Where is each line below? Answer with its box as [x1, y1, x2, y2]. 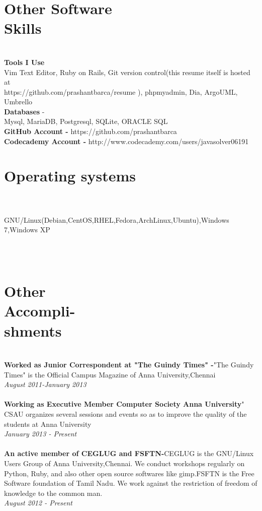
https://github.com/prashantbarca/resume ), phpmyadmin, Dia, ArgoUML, [4, 86, 238, 97]
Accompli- [4, 300, 75, 321]
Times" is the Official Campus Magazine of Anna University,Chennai [4, 369, 216, 379]
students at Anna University [4, 418, 92, 429]
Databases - [4, 106, 45, 116]
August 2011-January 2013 [4, 379, 86, 390]
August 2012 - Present [4, 497, 73, 508]
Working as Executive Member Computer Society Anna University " [4, 399, 244, 409]
